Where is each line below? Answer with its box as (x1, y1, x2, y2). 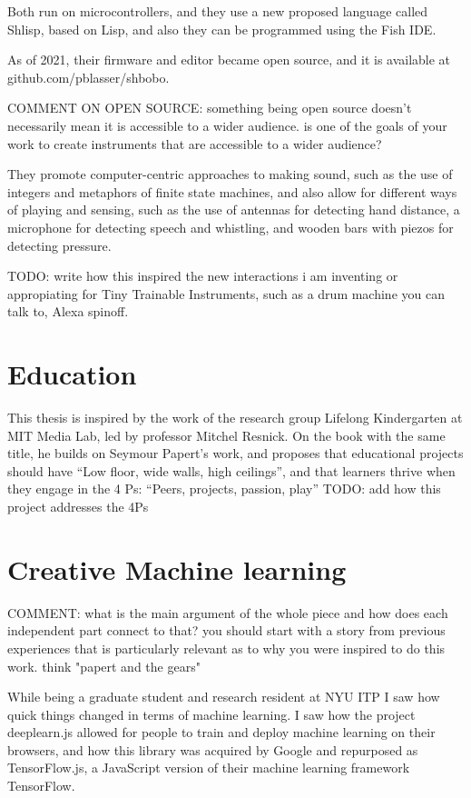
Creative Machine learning (7, 550, 347, 587)
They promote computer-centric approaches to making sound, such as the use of (7, 165, 453, 184)
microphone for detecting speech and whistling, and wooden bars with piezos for (7, 217, 454, 236)
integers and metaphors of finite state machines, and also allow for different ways (7, 182, 457, 201)
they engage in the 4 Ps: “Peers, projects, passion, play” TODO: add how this (7, 479, 441, 498)
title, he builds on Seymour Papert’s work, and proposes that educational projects (7, 444, 464, 463)
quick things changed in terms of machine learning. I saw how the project (7, 704, 416, 723)
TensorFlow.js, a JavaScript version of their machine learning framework (7, 758, 410, 777)
